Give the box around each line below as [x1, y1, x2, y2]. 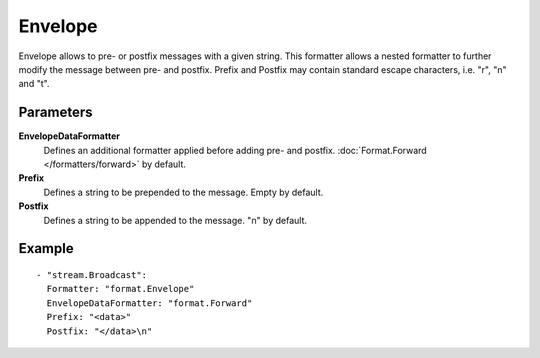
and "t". [18, 78, 50, 90]
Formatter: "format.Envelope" [46, 283, 195, 295]
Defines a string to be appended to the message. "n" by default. [43, 214, 308, 226]
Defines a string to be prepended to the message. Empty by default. [43, 186, 324, 198]
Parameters [18, 104, 93, 121]
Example [18, 240, 74, 257]
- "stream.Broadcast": [36, 269, 148, 280]
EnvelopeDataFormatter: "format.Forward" [46, 297, 253, 309]
